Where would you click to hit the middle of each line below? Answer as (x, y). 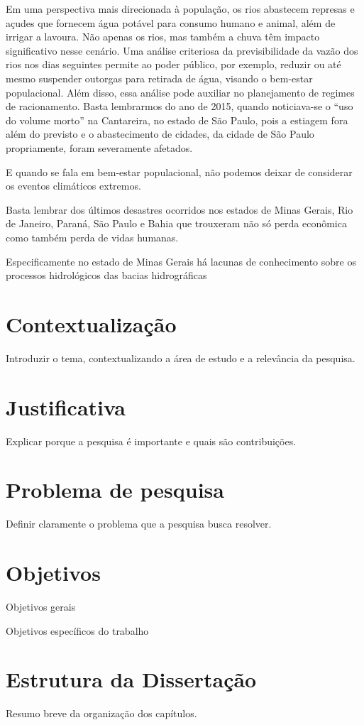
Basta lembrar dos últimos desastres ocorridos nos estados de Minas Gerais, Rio (180, 209)
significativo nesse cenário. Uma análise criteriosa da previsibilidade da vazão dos (182, 50)
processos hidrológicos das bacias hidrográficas (106, 275)
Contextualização (91, 323)
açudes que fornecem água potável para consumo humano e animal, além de (171, 22)
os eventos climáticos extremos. (73, 186)
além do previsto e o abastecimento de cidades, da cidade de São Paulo (160, 134)
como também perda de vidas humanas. (92, 237)
